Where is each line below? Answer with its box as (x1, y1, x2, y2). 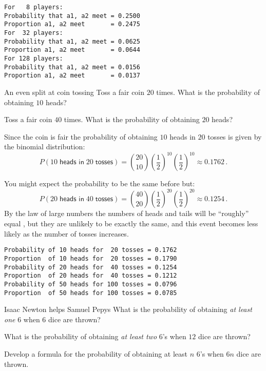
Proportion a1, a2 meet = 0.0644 (4, 46, 140, 54)
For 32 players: (4, 29, 63, 36)
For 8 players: (4, 4, 63, 11)
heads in (169, 131, 196, 142)
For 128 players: (4, 54, 63, 62)
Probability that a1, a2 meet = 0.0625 (4, 37, 140, 45)
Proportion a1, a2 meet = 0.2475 (4, 21, 140, 28)
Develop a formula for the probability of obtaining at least (4, 348, 188, 359)
